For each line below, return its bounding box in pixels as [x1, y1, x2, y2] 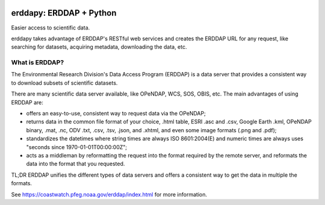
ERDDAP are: [11, 99, 43, 106]
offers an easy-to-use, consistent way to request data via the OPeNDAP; [26, 110, 206, 117]
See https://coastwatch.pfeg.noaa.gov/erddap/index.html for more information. [11, 191, 208, 198]
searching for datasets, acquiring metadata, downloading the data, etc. [11, 43, 187, 50]
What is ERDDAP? [11, 58, 64, 67]
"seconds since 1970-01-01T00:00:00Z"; [26, 143, 128, 150]
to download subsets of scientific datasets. [11, 79, 118, 87]
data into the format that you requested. [26, 160, 125, 168]
